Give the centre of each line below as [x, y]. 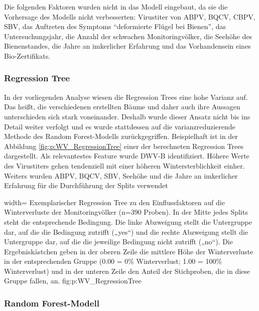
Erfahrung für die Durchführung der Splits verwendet [86, 185]
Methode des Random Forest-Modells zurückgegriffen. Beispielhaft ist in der [121, 136]
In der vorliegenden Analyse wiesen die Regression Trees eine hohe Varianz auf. [126, 97]
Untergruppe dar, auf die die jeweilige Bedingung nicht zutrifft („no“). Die [118, 242]
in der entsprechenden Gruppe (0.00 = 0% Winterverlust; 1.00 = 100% [113, 261]
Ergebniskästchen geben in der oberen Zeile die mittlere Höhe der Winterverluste [129, 251]
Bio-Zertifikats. [27, 55]
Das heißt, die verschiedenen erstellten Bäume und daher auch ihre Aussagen [122, 107]
